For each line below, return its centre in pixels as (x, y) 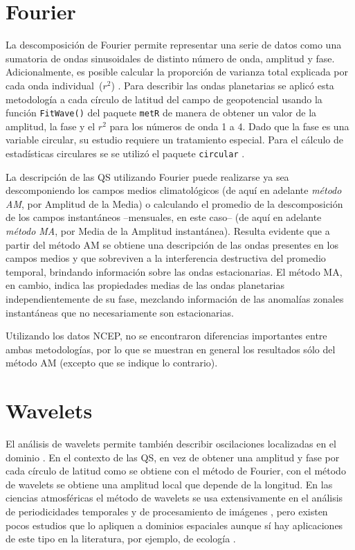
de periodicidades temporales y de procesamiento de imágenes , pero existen (167, 511)
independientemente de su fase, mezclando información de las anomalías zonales (175, 298)
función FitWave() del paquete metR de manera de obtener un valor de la (161, 113)
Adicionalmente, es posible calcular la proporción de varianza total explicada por (177, 72)
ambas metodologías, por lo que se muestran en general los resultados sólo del (171, 349)
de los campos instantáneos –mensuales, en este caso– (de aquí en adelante (164, 217)
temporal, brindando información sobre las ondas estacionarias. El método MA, (174, 271)
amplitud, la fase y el (51, 126)
